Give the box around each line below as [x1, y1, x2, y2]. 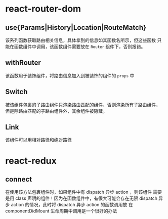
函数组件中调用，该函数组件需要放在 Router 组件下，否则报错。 [14, 43, 146, 50]
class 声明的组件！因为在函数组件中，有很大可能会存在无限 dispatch [15, 195, 158, 201]
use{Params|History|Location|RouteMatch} [5, 23, 147, 32]
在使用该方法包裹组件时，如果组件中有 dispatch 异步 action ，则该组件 [5, 189, 152, 195]
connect [5, 175, 32, 184]
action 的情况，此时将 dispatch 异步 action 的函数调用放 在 [11, 202, 133, 208]
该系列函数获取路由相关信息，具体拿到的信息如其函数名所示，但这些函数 [5, 37, 156, 43]
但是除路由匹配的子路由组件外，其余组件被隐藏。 [5, 108, 107, 114]
